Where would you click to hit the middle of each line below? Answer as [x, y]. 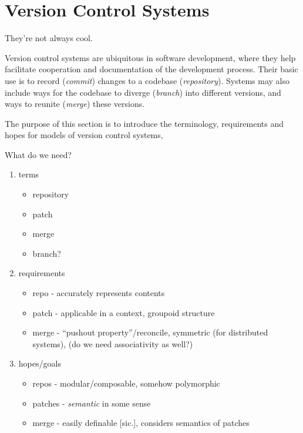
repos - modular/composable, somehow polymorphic [126, 383]
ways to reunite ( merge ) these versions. [75, 104]
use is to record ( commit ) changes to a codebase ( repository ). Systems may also [147, 80]
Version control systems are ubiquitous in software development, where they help [150, 57]
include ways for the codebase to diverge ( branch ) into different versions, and [143, 92]
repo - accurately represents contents [99, 293]
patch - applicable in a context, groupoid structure [124, 312]
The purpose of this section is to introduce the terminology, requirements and [144, 123]
